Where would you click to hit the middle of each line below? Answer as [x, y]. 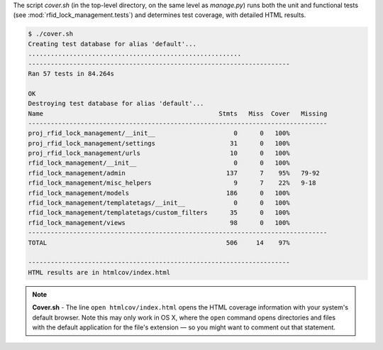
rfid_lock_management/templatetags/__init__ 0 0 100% [159, 203]
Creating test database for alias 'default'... [112, 44]
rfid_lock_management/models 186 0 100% [159, 193]
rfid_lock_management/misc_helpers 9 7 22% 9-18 [172, 183]
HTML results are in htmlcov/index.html [99, 272]
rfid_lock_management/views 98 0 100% [159, 223]
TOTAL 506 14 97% [159, 242]
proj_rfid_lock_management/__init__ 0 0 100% [159, 133]
